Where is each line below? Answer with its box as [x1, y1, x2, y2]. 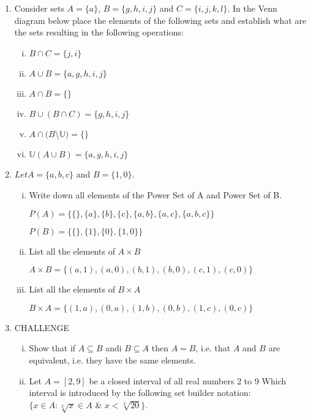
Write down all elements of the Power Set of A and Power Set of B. [29, 188, 282, 201]
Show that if [29, 341, 76, 354]
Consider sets [14, 2, 64, 14]
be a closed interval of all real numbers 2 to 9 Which [89, 374, 287, 387]
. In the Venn [227, 2, 277, 14]
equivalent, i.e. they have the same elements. [29, 353, 196, 366]
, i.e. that [195, 341, 231, 354]
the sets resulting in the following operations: [14, 26, 184, 39]
